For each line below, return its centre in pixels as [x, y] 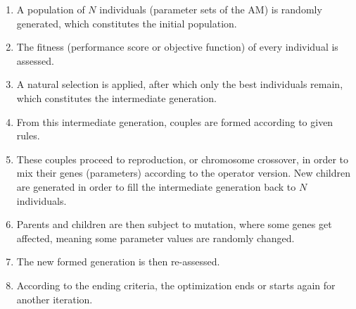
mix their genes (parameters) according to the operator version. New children [183, 173]
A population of [51, 9]
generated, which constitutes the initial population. [127, 23]
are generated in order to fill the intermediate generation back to [156, 186]
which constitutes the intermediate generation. [116, 97]
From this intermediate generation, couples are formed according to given [175, 121]
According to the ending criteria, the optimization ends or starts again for [176, 285]
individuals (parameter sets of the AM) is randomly [211, 9]
